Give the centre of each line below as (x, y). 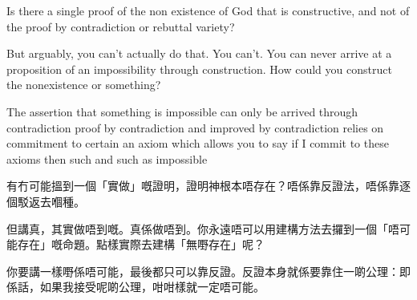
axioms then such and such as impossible (107, 158)
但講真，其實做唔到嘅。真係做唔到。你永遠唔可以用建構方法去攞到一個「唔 (203, 228)
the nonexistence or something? (84, 85)
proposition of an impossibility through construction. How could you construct (199, 69)
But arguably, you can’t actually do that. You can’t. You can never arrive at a (199, 53)
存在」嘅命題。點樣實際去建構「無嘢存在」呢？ (141, 244)
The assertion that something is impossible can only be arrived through (182, 111)
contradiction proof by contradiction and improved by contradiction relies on (195, 127)
